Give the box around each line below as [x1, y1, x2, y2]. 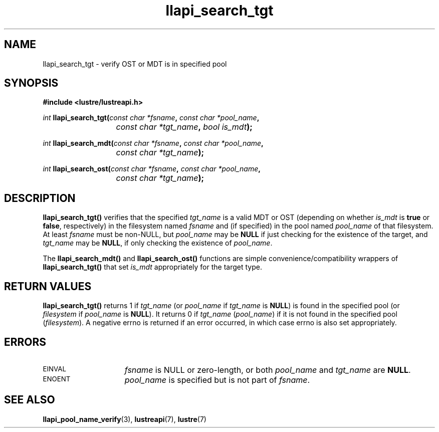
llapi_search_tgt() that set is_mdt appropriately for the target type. [43, 263, 262, 272]
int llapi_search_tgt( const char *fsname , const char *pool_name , [43, 113, 260, 122]
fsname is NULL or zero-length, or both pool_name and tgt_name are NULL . [124, 364, 411, 375]
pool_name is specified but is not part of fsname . [124, 374, 310, 385]
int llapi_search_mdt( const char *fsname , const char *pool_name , [43, 139, 264, 148]
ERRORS [4, 335, 47, 348]
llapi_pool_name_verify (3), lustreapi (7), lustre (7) [43, 414, 206, 423]
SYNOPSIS [4, 77, 59, 90]
